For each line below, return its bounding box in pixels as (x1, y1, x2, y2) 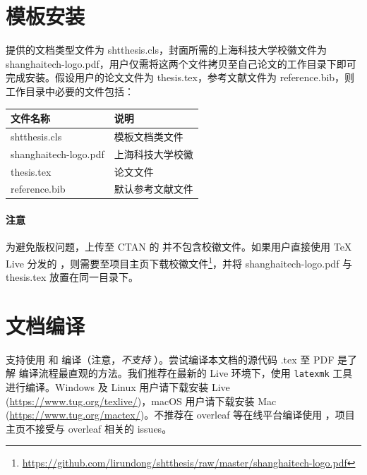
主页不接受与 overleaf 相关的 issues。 (6, 421, 172, 435)
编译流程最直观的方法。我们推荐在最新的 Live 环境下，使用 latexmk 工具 (18, 366, 353, 380)
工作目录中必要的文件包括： (6, 83, 134, 98)
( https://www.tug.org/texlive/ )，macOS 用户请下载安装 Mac (6, 393, 277, 408)
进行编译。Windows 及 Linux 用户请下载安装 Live (6, 380, 230, 395)
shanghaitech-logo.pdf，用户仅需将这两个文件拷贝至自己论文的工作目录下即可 (6, 56, 356, 71)
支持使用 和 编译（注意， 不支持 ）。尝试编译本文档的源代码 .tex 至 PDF (6, 351, 335, 366)
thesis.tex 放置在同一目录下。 (6, 270, 138, 284)
